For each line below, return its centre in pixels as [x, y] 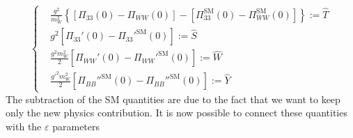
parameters [76, 126]
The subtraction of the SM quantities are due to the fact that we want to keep [173, 99]
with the [24, 126]
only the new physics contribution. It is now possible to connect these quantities [176, 113]
